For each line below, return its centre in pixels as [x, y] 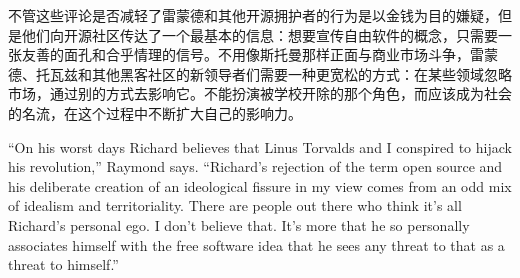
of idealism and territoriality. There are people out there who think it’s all [235, 205]
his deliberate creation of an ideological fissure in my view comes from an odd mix [260, 185]
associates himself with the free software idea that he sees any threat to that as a [256, 244]
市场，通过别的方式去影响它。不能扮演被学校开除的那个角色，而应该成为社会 [260, 93]
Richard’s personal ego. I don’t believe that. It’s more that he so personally [239, 224]
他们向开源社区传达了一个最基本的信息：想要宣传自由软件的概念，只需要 [259, 34]
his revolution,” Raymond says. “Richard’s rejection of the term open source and [255, 166]
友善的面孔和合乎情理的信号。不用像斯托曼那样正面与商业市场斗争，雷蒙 [259, 54]
